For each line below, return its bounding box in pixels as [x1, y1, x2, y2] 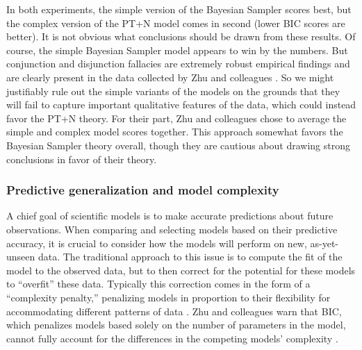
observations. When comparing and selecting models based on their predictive [6, 222, 338, 236]
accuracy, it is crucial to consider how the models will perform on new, [6, 235, 307, 250]
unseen [6, 249, 35, 264]
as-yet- [310, 235, 339, 250]
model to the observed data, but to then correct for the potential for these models [6, 262, 356, 277]
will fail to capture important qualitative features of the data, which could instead [6, 97, 356, 112]
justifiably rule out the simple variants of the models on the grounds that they [6, 83, 340, 98]
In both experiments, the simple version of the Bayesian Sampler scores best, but [6, 2, 352, 16]
